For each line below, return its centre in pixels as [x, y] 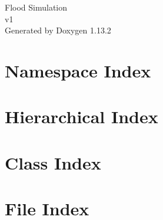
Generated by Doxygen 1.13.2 [58, 30]
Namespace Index [78, 70]
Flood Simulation [36, 7]
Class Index [53, 162]
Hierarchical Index [81, 116]
